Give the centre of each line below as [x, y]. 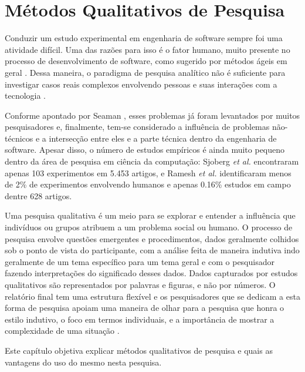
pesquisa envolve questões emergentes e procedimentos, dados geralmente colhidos [152, 238]
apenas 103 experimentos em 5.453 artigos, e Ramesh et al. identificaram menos [148, 172]
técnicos [19, 138]
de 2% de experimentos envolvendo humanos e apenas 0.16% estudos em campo [148, 184]
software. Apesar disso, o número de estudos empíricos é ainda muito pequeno [145, 150]
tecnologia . [26, 95]
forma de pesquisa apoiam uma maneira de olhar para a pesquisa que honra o [145, 308]
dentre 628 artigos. [38, 195]
